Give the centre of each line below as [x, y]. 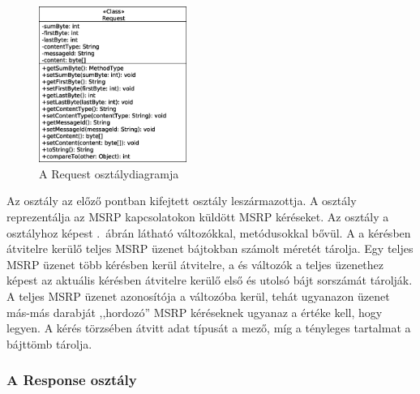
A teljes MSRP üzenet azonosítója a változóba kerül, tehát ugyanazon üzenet [198, 296]
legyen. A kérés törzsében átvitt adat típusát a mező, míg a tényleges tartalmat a [209, 328]
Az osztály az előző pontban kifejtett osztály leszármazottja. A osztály [182, 201]
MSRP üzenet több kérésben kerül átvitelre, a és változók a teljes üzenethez [195, 264]
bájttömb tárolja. [49, 343]
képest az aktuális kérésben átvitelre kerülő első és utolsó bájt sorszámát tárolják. [210, 280]
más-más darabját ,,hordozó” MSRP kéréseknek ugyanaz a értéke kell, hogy [195, 312]
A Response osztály [72, 380]
